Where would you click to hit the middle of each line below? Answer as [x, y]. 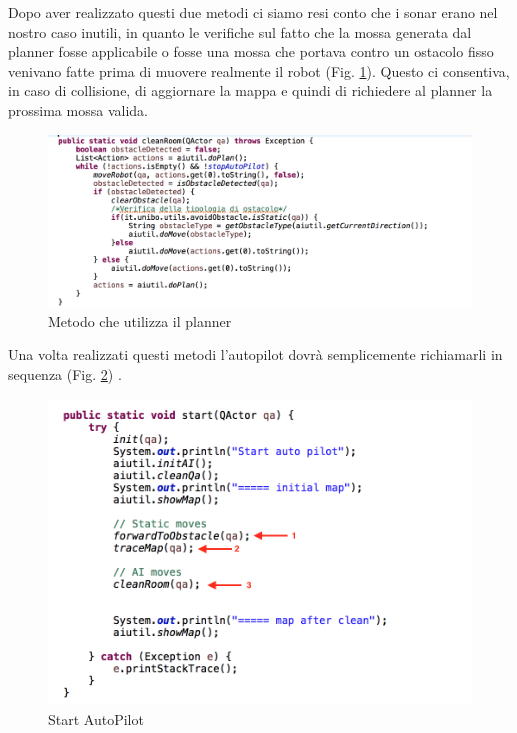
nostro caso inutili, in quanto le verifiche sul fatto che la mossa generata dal [240, 31]
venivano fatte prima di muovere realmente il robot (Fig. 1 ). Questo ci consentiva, [259, 70]
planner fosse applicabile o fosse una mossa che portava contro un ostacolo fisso [251, 51]
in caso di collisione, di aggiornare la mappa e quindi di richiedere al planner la [250, 90]
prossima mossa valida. [78, 109]
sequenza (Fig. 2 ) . [65, 374]
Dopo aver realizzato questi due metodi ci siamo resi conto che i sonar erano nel [253, 12]
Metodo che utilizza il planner [140, 320]
